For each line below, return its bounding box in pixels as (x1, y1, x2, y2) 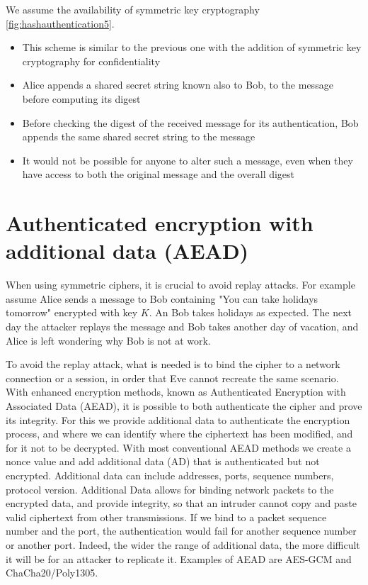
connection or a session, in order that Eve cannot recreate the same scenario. (6, 370, 339, 385)
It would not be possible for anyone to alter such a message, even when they (22, 152, 353, 167)
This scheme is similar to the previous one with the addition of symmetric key (22, 40, 362, 55)
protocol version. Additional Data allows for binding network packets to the (6, 481, 334, 496)
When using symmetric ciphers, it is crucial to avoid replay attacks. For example (6, 277, 355, 292)
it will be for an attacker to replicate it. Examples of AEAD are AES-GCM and (6, 551, 352, 566)
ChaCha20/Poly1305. (6, 565, 98, 580)
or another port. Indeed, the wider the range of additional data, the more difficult (6, 537, 360, 552)
